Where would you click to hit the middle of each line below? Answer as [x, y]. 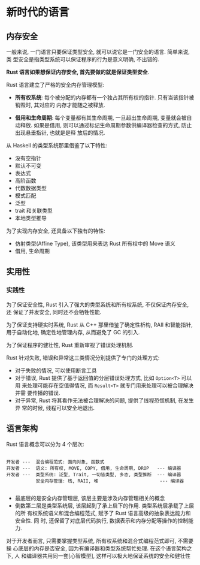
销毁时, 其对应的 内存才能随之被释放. [60, 105]
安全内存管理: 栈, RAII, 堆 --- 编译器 [110, 481]
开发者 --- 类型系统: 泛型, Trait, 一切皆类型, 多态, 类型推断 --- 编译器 [94, 475]
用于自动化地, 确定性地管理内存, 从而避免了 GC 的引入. [73, 332]
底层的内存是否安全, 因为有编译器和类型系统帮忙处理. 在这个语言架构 [102, 548]
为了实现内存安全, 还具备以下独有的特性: [56, 231]
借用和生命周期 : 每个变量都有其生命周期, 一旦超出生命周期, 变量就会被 [101, 118]
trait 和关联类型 [34, 211]
